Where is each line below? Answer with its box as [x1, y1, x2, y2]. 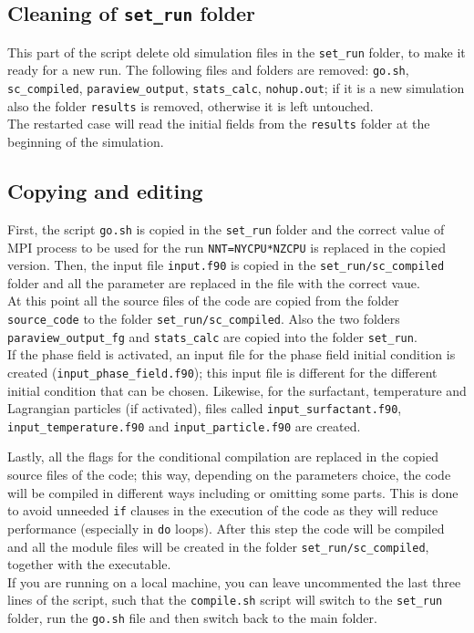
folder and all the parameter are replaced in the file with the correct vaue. [7, 273, 420, 292]
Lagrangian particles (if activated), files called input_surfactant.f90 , [7, 399, 402, 418]
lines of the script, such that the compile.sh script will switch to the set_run [7, 590, 443, 609]
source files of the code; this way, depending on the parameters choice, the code [7, 465, 451, 484]
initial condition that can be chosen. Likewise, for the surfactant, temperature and [7, 380, 467, 400]
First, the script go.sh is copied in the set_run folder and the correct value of [7, 219, 445, 238]
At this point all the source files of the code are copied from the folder [7, 291, 399, 310]
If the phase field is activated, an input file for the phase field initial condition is [7, 345, 456, 364]
